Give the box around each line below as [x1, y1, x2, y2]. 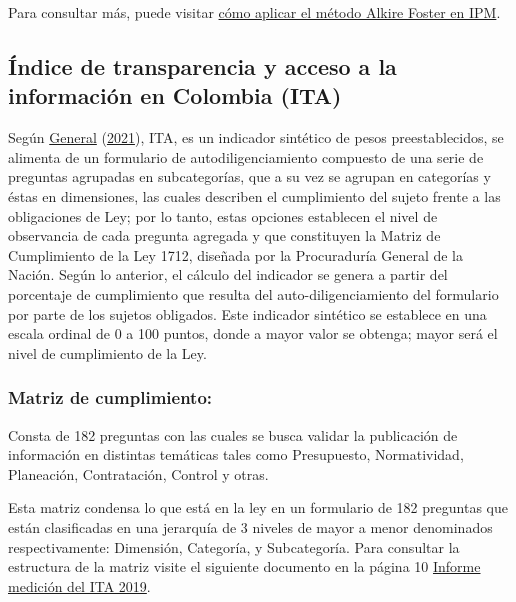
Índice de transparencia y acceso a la [8, 50, 397, 81]
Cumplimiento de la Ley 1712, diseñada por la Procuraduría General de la [8, 244, 464, 265]
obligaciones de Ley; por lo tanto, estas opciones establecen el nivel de [8, 205, 438, 226]
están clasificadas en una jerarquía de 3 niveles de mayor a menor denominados [8, 516, 493, 537]
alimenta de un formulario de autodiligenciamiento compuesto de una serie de [8, 146, 484, 167]
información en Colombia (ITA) [8, 80, 342, 111]
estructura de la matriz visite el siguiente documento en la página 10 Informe [8, 556, 481, 577]
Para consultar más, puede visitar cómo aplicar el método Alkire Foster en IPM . [8, 2, 501, 22]
